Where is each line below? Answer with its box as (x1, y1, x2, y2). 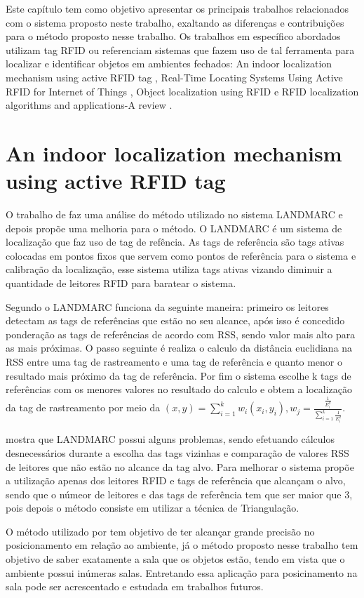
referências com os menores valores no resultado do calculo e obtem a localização (6, 382, 352, 397)
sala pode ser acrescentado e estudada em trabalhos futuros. (6, 579, 264, 594)
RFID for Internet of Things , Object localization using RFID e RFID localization (6, 84, 359, 98)
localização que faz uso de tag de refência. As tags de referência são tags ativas (6, 234, 344, 249)
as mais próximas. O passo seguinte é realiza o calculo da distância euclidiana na (6, 340, 353, 355)
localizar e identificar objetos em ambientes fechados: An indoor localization (6, 56, 332, 71)
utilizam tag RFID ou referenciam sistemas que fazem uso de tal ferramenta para (6, 42, 355, 57)
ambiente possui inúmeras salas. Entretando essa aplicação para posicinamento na (6, 565, 358, 580)
